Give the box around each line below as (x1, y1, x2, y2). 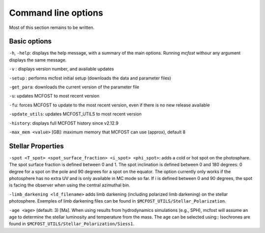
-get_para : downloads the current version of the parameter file (9, 84, 139, 90)
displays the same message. (9, 57, 67, 63)
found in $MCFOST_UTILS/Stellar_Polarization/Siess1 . (9, 221, 134, 227)
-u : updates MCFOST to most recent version (9, 93, 100, 99)
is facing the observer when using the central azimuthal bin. (9, 182, 130, 188)
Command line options (9, 7, 103, 18)
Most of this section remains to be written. (9, 25, 95, 30)
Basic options (9, 37, 52, 46)
